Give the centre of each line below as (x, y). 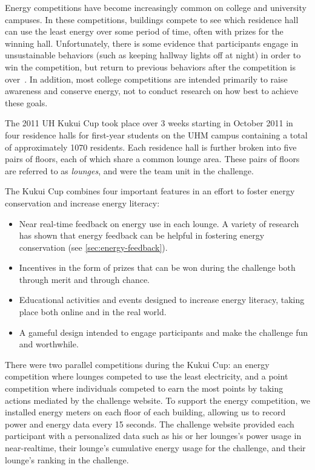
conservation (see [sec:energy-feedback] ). (93, 247)
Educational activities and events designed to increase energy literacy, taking (162, 300)
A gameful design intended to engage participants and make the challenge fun (163, 332)
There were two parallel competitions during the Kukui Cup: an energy (137, 364)
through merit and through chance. (85, 279)
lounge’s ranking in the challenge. (67, 459)
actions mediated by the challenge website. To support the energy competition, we (157, 400)
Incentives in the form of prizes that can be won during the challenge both (157, 267)
